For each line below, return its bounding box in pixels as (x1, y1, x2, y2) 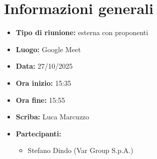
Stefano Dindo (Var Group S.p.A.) (27, 145, 133, 155)
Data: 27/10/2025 (15, 61, 73, 71)
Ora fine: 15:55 (15, 94, 65, 105)
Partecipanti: (15, 128, 61, 138)
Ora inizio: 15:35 (15, 77, 71, 88)
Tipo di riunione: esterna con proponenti (15, 27, 148, 38)
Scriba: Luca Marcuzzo (15, 111, 89, 122)
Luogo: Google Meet (15, 44, 81, 54)
